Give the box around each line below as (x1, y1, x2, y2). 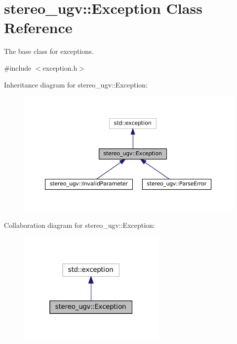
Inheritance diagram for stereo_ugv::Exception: (4, 79, 148, 89)
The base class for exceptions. (4, 46, 94, 56)
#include (4, 62, 32, 73)
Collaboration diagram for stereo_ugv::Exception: (4, 220, 155, 230)
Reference (4, 17, 73, 38)
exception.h (42, 62, 78, 73)
